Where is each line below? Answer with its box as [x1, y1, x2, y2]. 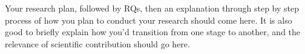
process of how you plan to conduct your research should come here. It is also [5, 13, 292, 26]
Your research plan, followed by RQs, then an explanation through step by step [5, 2, 300, 14]
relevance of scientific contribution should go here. [5, 37, 190, 50]
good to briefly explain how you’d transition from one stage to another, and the [5, 25, 301, 38]
